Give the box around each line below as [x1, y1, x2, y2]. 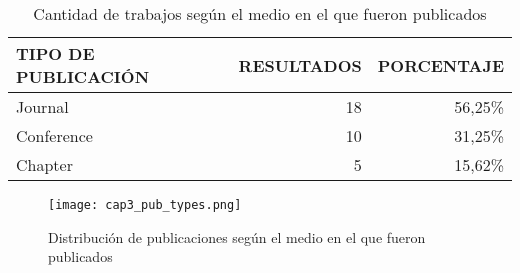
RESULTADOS [238, 53, 362, 77]
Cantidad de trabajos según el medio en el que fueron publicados [33, 2, 487, 25]
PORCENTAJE [377, 53, 504, 77]
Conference [16, 124, 93, 147]
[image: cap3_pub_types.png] [48, 198, 242, 212]
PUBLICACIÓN [16, 65, 150, 88]
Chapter [16, 153, 73, 176]
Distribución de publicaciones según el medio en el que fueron [48, 226, 426, 247]
